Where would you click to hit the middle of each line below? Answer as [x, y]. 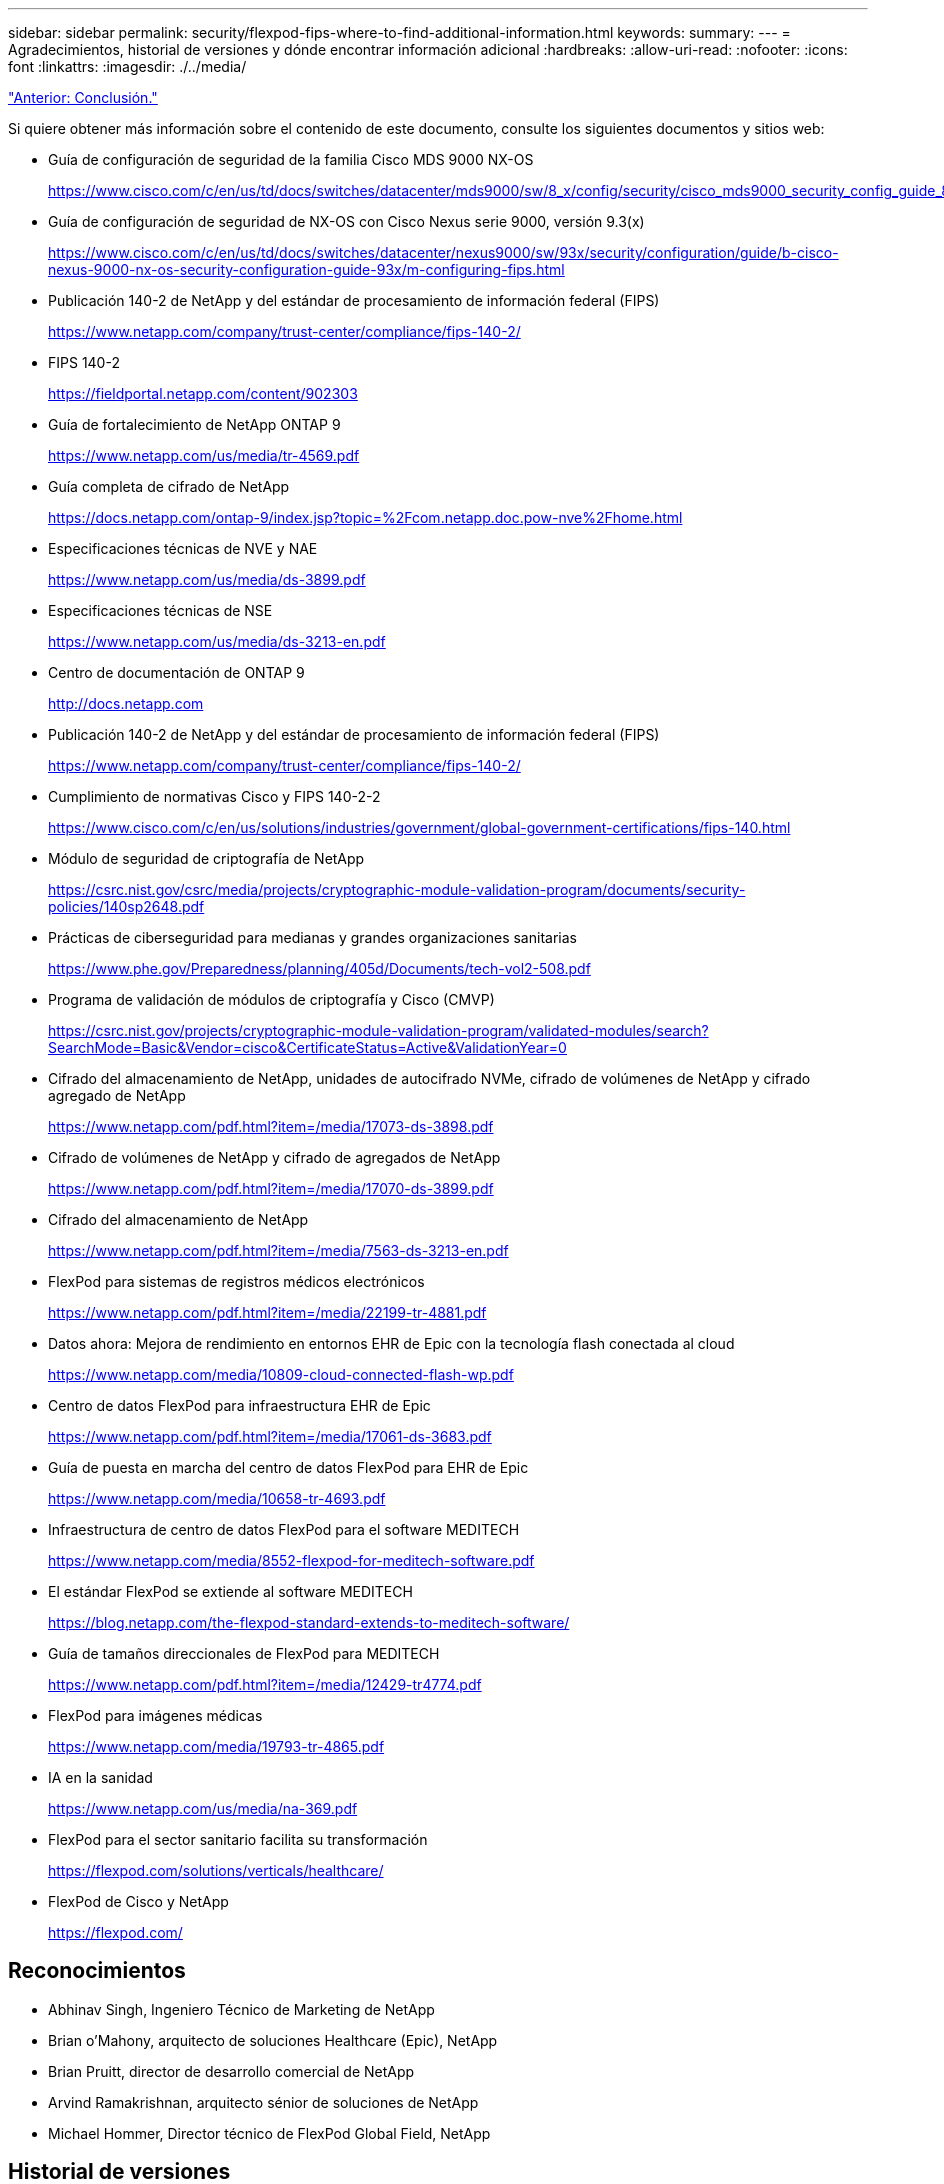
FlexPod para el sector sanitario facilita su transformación [238, 1839]
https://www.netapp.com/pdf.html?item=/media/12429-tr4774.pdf [265, 1684]
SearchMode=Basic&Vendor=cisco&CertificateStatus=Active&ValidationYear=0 [307, 1047]
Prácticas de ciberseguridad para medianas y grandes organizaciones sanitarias [312, 937]
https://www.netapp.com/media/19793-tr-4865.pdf [216, 1746]
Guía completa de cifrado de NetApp [169, 486]
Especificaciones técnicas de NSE [160, 610]
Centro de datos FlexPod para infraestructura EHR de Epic [239, 1405]
